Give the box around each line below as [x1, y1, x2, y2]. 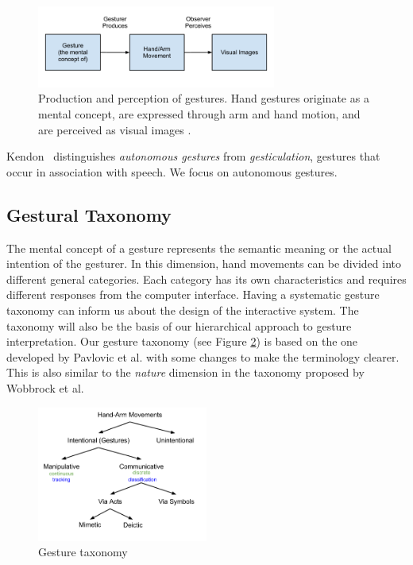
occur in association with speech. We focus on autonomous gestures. [6, 163, 338, 180]
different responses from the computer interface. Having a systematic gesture [6, 286, 380, 303]
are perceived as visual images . [38, 121, 191, 137]
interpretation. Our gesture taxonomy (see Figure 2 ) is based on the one [6, 333, 358, 350]
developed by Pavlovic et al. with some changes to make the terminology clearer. [6, 348, 399, 365]
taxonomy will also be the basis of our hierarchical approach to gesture [6, 317, 352, 334]
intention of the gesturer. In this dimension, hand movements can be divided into [6, 255, 402, 272]
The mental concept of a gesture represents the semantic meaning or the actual [6, 239, 392, 256]
